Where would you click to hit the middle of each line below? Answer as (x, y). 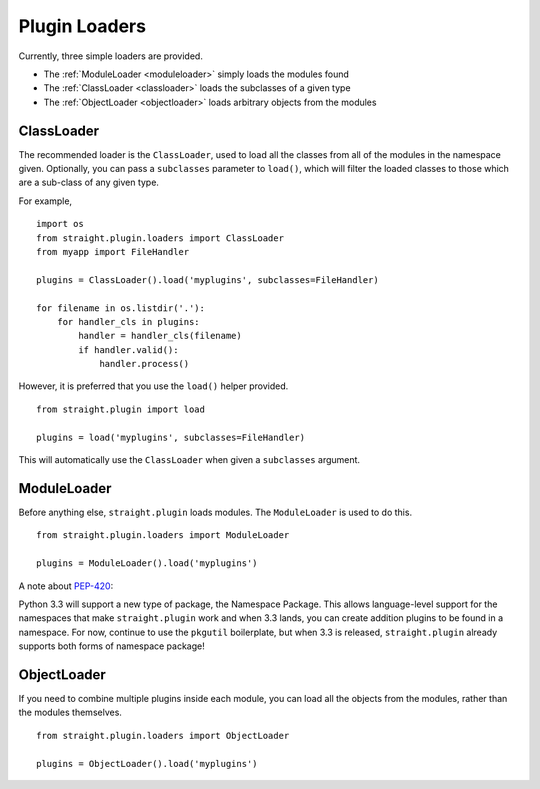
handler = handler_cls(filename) (160, 336)
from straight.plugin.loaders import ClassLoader (160, 238)
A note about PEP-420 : (66, 586)
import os (60, 224)
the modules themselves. (70, 712)
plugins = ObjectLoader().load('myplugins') (147, 763)
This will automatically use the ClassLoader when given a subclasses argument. (189, 460)
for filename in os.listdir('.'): (120, 308)
